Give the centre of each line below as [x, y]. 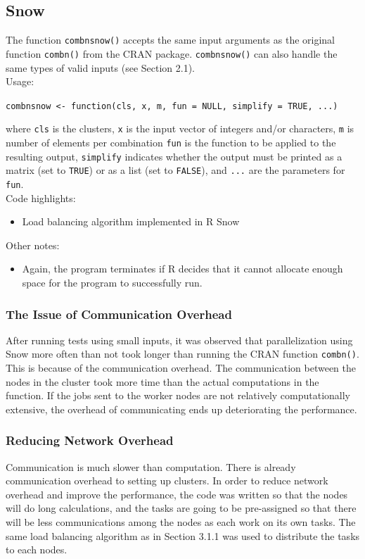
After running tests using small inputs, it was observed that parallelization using [179, 340]
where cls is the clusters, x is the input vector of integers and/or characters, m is [180, 128]
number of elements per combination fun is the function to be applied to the [171, 143]
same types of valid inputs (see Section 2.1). [101, 67]
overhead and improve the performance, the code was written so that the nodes [177, 494]
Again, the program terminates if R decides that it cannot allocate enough [182, 269]
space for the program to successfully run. [112, 283]
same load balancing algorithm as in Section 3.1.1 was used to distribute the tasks [183, 535]
